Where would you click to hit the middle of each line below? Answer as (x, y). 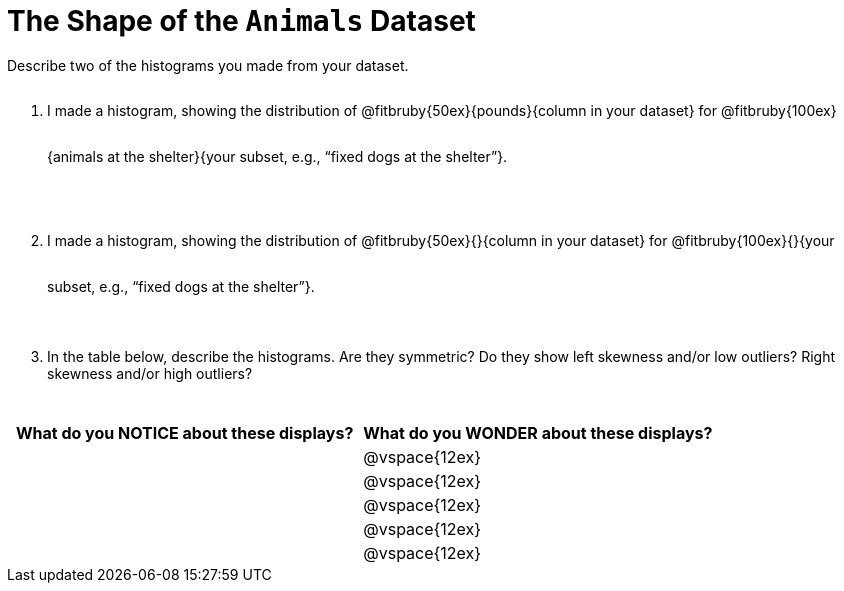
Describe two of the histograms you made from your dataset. (208, 65)
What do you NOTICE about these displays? (184, 432)
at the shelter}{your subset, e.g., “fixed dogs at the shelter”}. (307, 156)
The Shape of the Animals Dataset (241, 21)
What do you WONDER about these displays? (538, 432)
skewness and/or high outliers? (150, 373)
